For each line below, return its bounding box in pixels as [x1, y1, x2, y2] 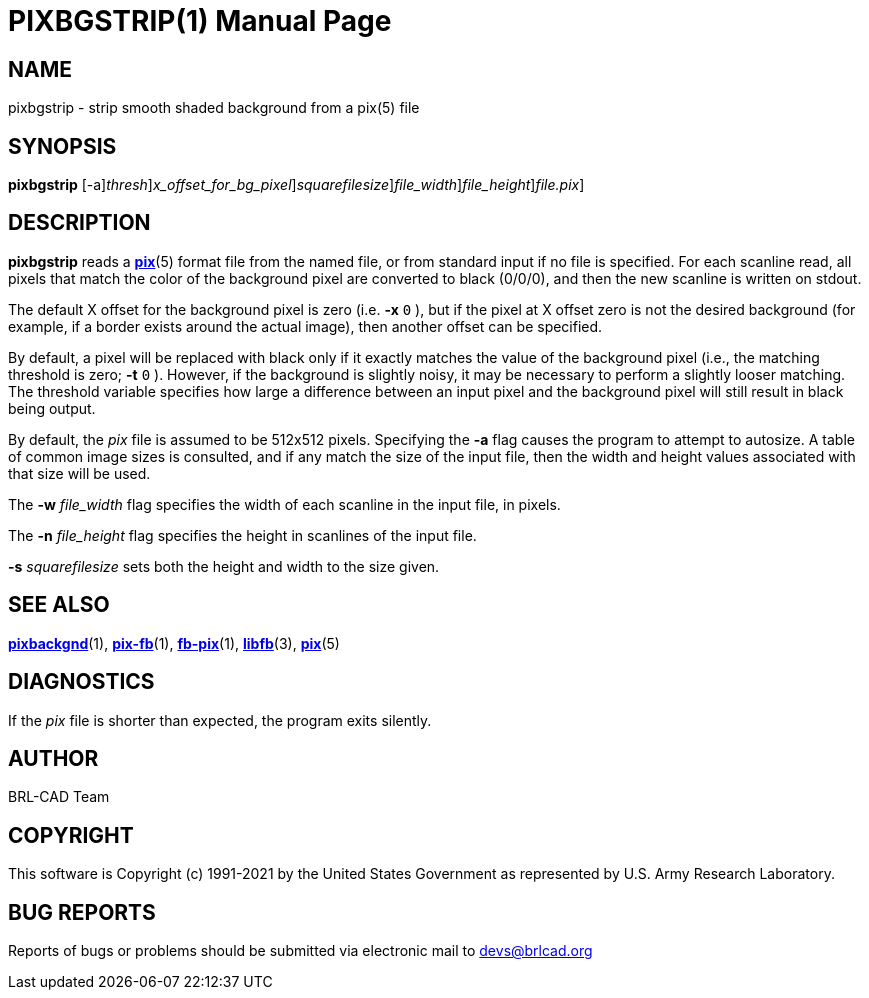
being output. [8, 399, 96, 417]
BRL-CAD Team [8, 788, 110, 806]
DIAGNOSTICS [8, 669, 155, 695]
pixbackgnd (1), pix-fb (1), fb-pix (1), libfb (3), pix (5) [8, 634, 340, 652]
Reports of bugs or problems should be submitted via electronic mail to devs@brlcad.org [8, 942, 593, 960]
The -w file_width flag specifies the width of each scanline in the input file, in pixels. [8, 495, 561, 513]
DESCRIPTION [8, 210, 151, 236]
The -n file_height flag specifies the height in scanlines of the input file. [8, 526, 477, 544]
